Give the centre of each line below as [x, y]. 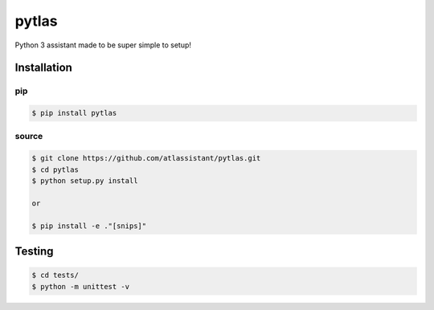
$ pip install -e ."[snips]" [89, 226]
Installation [43, 68]
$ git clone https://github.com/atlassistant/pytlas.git [146, 158]
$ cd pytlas [55, 169]
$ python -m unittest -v [81, 286]
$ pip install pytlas [74, 113]
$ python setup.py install [85, 181]
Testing [34, 251]
